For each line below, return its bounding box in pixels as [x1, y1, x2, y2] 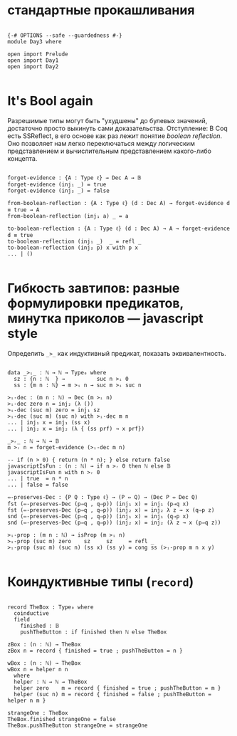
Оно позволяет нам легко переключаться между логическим [7, 139, 196, 147]
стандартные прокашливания [7, 2, 195, 19]
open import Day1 [7, 56, 59, 64]
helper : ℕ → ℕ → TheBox [14, 678, 88, 685]
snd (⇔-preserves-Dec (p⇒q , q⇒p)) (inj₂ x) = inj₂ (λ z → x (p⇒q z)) [7, 519, 221, 526]
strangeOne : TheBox [7, 709, 69, 717]
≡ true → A [7, 206, 40, 214]
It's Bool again [7, 93, 94, 109]
